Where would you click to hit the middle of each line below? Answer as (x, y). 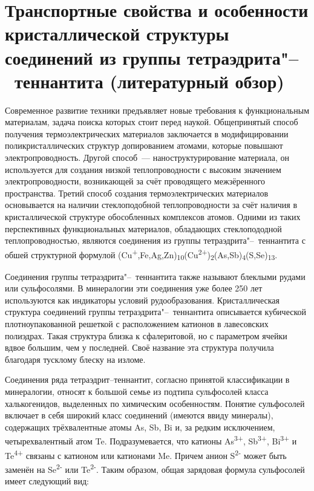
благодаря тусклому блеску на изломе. (75, 359)
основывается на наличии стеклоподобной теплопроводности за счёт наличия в (151, 205)
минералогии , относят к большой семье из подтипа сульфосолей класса (137, 391)
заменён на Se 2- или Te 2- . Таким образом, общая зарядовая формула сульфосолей (155, 468)
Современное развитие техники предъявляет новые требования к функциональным (157, 110)
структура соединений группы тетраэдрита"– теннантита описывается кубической (155, 312)
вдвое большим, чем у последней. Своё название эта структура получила (139, 347)
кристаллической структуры (117, 34)
